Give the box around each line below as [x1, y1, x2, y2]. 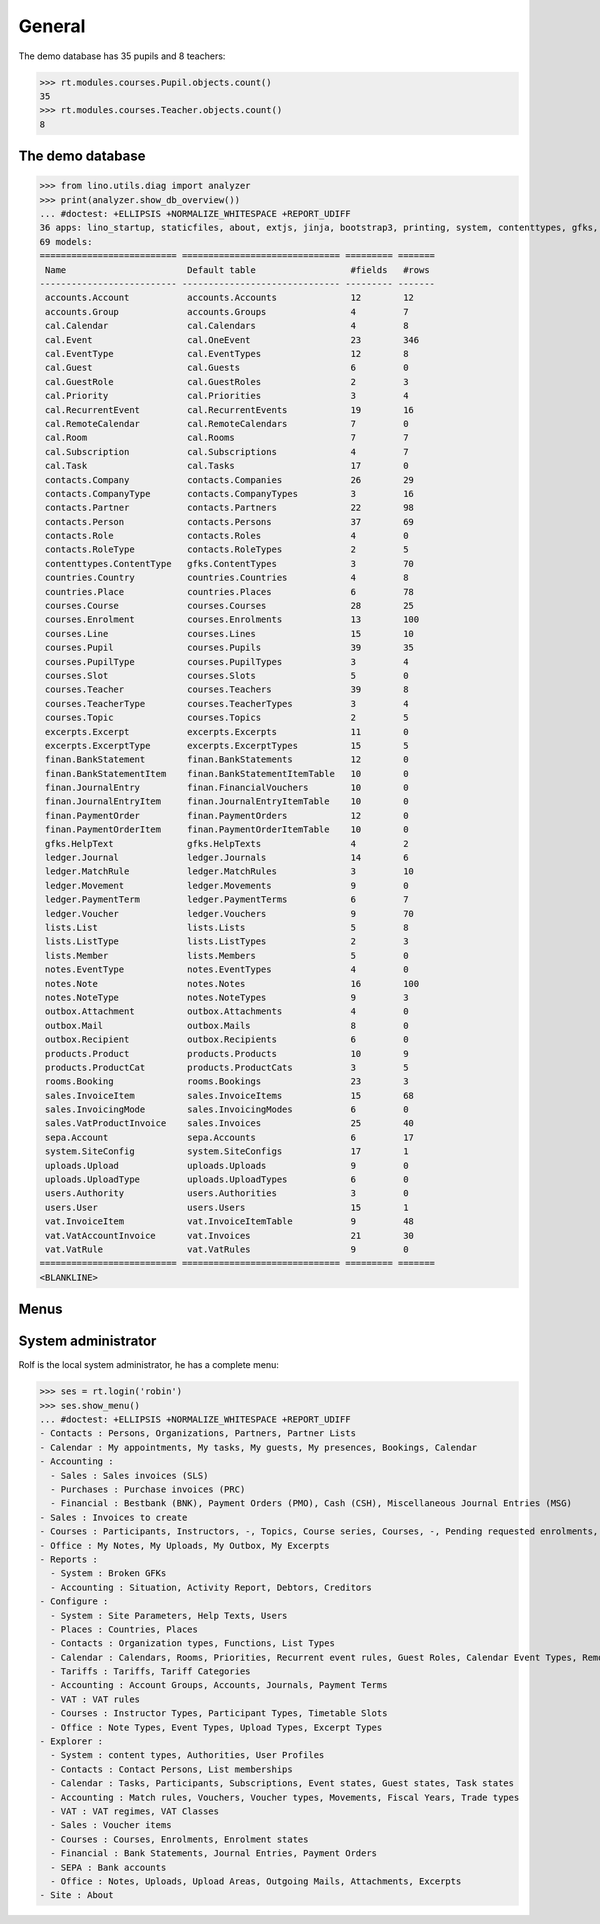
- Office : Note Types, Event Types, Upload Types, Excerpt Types [50, 1721, 383, 1733]
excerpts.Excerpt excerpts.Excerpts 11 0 [45, 726, 409, 737]
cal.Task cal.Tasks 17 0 [45, 460, 409, 472]
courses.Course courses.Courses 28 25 [45, 600, 415, 612]
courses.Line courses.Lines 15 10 [45, 628, 415, 639]
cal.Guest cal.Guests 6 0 [45, 362, 409, 374]
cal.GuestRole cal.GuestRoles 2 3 [45, 376, 409, 387]
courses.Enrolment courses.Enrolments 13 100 [45, 614, 420, 625]
